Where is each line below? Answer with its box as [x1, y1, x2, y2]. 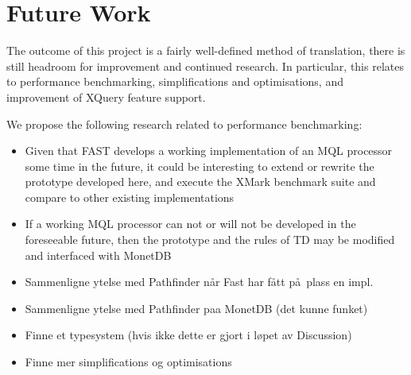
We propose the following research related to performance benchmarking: [6, 115, 363, 132]
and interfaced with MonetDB [25, 246, 172, 263]
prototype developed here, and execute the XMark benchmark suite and [25, 173, 376, 190]
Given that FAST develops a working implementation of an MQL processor [25, 142, 393, 159]
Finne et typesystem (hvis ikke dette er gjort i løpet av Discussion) [25, 327, 352, 343]
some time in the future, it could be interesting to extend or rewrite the [25, 157, 374, 174]
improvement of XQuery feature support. [6, 88, 206, 105]
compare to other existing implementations [25, 188, 235, 205]
